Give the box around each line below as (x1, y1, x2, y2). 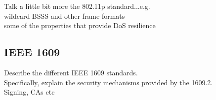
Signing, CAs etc (4, 87, 55, 97)
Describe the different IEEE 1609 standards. (4, 67, 138, 77)
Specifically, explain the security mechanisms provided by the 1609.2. (4, 77, 213, 87)
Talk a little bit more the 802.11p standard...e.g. (4, 1, 150, 11)
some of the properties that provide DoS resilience (4, 20, 156, 31)
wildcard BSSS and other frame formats (4, 10, 125, 21)
